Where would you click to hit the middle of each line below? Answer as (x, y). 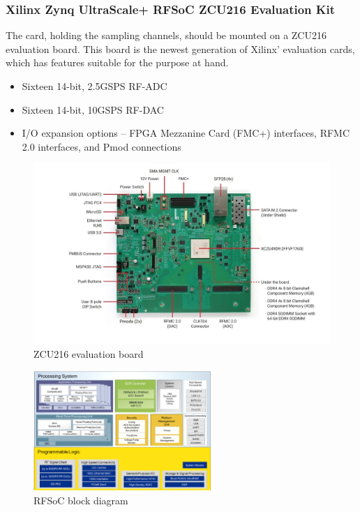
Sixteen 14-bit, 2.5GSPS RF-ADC (95, 86)
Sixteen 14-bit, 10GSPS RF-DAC (93, 109)
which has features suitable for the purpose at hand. (117, 62)
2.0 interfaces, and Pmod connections (102, 146)
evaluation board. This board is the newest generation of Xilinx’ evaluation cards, (180, 48)
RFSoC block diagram (81, 500)
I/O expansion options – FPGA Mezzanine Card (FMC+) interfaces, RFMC (186, 133)
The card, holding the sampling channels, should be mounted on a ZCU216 (166, 35)
